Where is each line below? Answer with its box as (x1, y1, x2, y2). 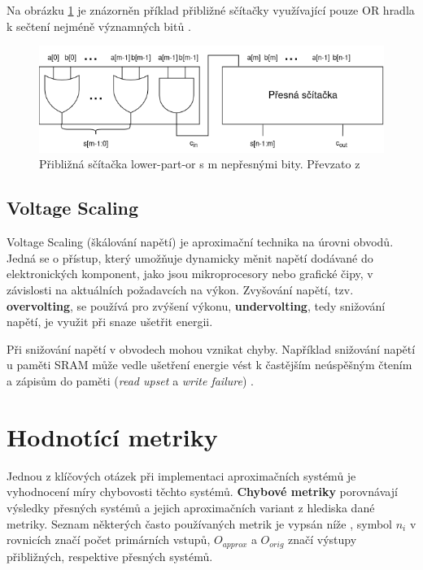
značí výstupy (288, 531, 357, 548)
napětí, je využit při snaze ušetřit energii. (7, 313, 213, 330)
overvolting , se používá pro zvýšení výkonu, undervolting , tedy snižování (7, 297, 386, 314)
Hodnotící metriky (7, 420, 218, 453)
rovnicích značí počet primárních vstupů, (7, 531, 211, 548)
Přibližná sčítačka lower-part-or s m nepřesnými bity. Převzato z (39, 155, 360, 172)
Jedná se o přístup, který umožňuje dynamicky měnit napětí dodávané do (7, 249, 373, 266)
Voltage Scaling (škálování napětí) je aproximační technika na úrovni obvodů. (7, 233, 394, 250)
